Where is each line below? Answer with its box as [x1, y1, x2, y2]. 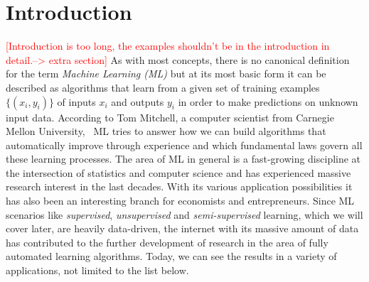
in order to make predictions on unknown [178, 94, 358, 109]
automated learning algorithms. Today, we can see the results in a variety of [6, 249, 337, 264]
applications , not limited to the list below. [6, 263, 189, 278]
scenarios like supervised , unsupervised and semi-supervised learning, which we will [6, 207, 363, 222]
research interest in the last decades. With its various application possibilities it [6, 179, 353, 194]
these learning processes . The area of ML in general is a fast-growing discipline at [6, 151, 361, 166]
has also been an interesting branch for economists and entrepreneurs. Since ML [6, 193, 355, 208]
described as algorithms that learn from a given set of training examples [6, 80, 320, 94]
